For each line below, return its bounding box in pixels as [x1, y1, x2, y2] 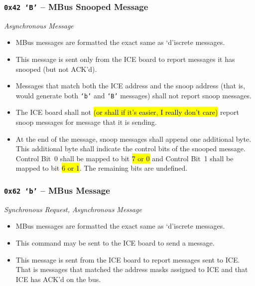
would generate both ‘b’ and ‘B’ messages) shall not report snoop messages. [15, 90, 252, 100]
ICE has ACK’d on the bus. [15, 274, 101, 284]
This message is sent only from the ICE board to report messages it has [15, 53, 235, 64]
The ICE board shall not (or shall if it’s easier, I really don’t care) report [15, 107, 239, 117]
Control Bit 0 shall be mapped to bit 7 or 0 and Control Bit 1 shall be [15, 153, 234, 163]
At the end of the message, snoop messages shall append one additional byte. [15, 133, 252, 144]
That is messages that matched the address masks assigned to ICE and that [15, 264, 248, 275]
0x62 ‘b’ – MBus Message [4, 184, 110, 196]
